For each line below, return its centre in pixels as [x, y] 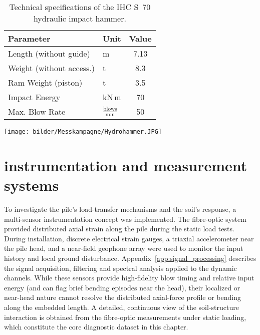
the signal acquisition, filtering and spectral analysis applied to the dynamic [120, 268]
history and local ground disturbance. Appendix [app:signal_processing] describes [130, 258]
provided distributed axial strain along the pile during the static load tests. [119, 229]
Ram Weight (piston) [45, 82]
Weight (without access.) [52, 68]
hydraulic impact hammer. [80, 18]
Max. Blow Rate [37, 111]
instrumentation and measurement [126, 165]
